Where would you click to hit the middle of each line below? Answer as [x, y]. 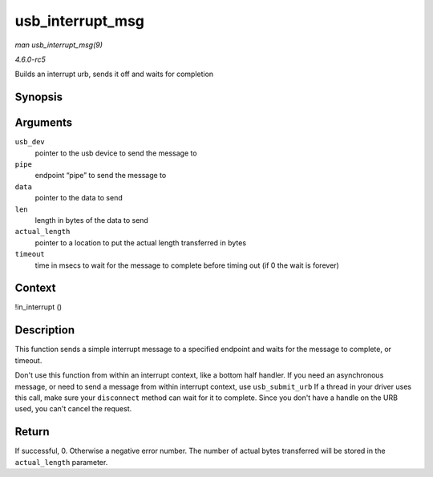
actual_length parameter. [61, 462]
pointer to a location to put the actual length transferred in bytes [141, 243]
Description [45, 330]
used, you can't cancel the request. [73, 409]
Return [32, 432]
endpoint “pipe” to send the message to [101, 176]
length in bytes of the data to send [91, 220]
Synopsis [39, 97]
